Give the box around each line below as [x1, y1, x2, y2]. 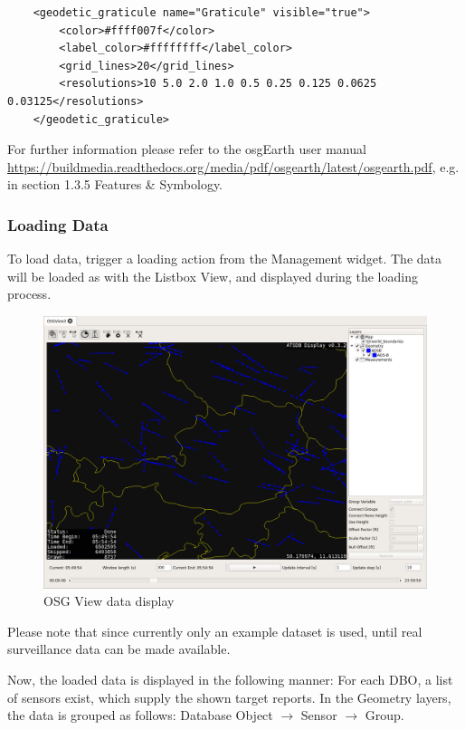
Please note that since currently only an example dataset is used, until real [7, 621, 422, 640]
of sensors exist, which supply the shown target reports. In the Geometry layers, [7, 687, 451, 706]
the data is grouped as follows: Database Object [7, 706, 273, 725]
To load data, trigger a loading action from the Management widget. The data [7, 249, 442, 268]
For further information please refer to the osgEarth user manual [7, 139, 366, 158]
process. [7, 284, 52, 303]
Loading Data [7, 213, 109, 235]
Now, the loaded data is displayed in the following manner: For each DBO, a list [7, 669, 453, 688]
